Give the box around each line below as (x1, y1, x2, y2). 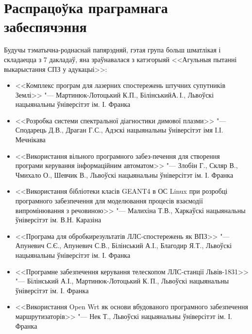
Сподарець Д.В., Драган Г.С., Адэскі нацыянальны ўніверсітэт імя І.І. (15, 125, 223, 135)
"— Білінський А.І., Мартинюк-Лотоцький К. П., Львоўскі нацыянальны (15, 276, 229, 286)
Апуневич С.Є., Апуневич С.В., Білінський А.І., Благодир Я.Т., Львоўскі (15, 240, 232, 250)
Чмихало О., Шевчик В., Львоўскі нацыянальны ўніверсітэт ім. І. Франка (15, 169, 234, 180)
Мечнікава (15, 134, 46, 145)
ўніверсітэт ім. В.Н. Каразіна (15, 215, 101, 225)
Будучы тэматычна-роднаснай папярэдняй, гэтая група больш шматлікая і (4, 45, 221, 55)
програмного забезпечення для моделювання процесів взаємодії (15, 196, 203, 206)
